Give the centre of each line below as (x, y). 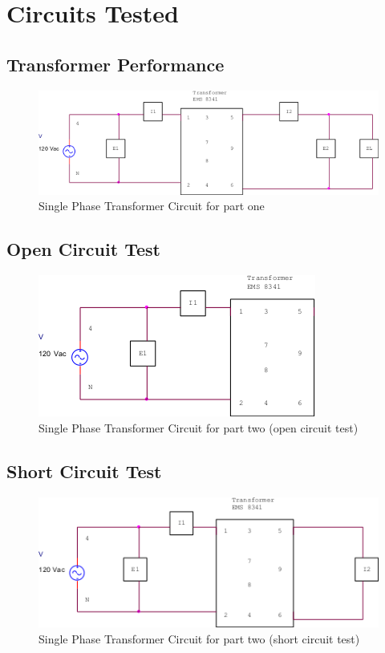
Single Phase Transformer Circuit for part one (152, 206)
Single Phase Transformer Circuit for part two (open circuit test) (199, 427)
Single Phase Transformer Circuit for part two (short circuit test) (199, 638)
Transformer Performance (115, 64)
